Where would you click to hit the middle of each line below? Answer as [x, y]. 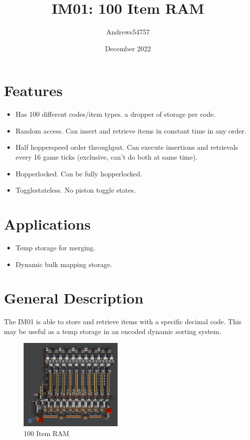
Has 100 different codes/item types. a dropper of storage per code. [115, 114]
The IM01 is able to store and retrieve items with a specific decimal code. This [123, 322]
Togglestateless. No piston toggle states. [76, 190]
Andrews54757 [128, 32]
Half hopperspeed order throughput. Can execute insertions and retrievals [127, 147]
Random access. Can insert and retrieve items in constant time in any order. [131, 130]
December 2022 [128, 48]
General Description [74, 298]
